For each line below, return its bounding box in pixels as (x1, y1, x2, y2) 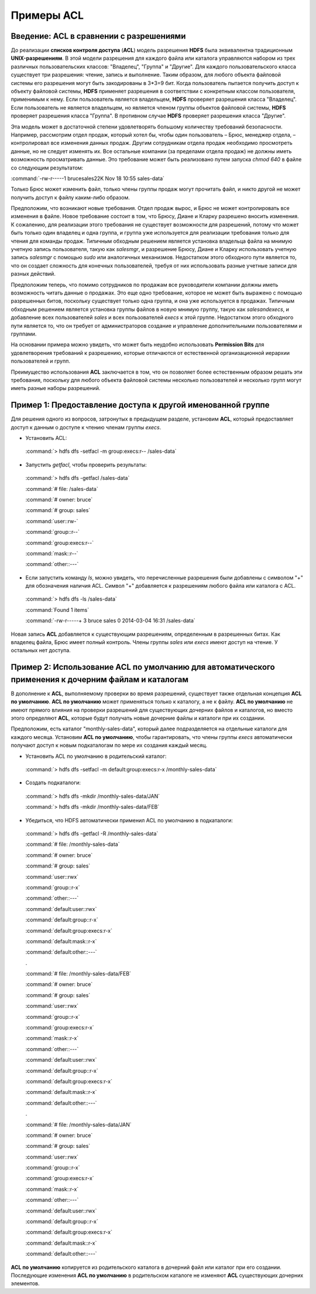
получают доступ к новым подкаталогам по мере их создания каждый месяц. (11, 742, 208, 749)
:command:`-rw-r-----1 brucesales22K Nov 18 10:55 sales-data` (11, 175, 165, 182)
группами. (11, 330, 37, 337)
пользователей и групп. (11, 358, 70, 365)
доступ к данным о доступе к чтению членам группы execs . (11, 424, 162, 431)
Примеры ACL (11, 9, 84, 22)
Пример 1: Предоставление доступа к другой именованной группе (11, 400, 270, 410)
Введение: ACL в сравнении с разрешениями (11, 31, 186, 41)
